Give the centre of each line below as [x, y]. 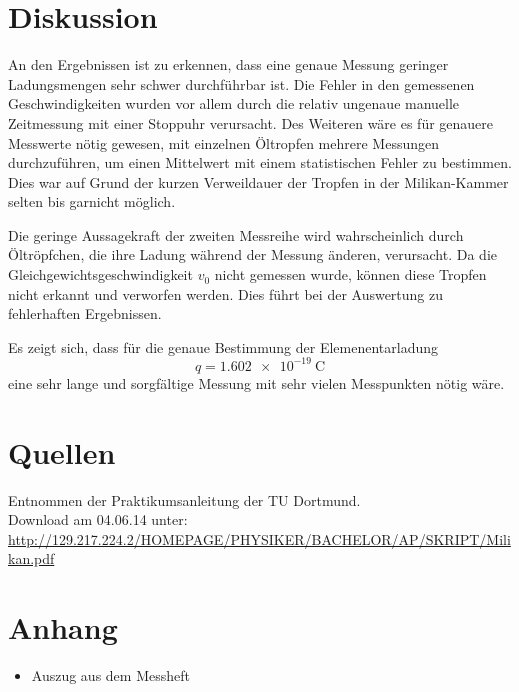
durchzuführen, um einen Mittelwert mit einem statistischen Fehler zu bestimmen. [260, 162]
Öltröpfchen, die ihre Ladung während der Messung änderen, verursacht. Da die [252, 254]
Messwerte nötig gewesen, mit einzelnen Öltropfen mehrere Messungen [223, 142]
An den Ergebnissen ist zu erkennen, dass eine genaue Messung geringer [228, 64]
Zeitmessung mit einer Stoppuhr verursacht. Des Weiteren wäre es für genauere [251, 122]
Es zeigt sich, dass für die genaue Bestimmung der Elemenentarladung [223, 346]
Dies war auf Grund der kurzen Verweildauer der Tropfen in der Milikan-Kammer [258, 181]
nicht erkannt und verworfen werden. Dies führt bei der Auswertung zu [226, 293]
